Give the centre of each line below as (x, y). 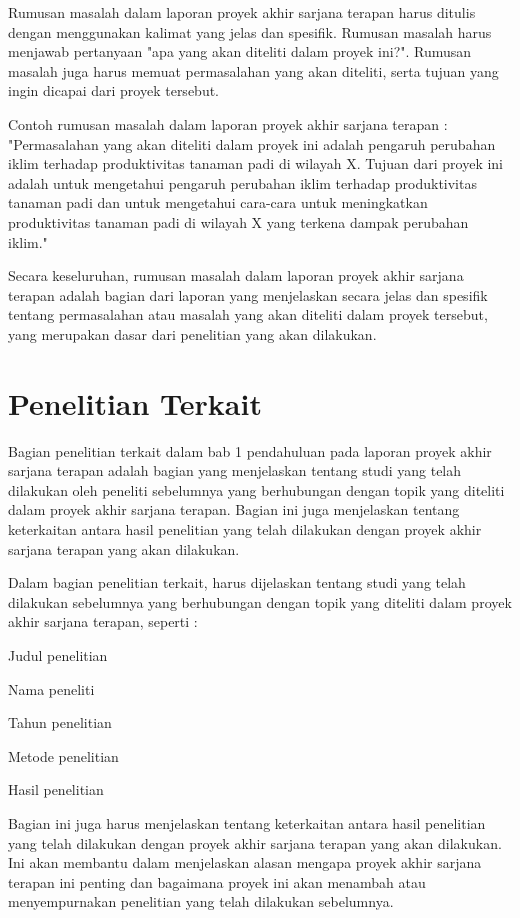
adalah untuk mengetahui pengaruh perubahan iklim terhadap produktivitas (242, 182)
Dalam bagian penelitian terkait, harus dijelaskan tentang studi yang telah (237, 582)
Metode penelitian (63, 755)
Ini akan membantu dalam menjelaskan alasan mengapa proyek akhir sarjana (245, 862)
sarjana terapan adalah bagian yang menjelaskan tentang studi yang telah (235, 470)
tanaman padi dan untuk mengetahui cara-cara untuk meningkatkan (218, 202)
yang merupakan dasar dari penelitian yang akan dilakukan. (192, 333)
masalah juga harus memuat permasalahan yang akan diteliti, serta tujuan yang (253, 70)
